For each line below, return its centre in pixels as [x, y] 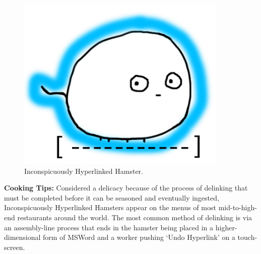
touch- [247, 237]
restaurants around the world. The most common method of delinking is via [135, 217]
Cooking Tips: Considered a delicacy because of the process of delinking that [126, 188]
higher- [226, 227]
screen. [15, 247]
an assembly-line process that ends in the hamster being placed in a [109, 227]
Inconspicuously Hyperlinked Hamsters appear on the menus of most [110, 207]
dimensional [22, 237]
